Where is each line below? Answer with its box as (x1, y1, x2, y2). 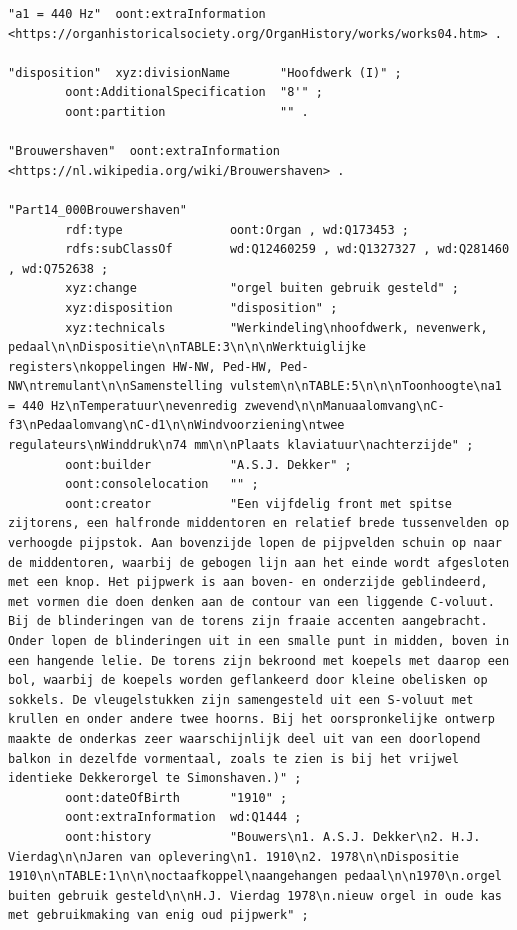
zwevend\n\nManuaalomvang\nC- (244, 398, 445, 413)
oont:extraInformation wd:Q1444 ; (65, 810, 302, 825)
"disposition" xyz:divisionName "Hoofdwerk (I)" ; (8, 65, 402, 80)
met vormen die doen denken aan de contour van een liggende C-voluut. (8, 594, 495, 609)
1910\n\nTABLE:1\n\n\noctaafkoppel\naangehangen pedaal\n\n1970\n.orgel (8, 869, 502, 884)
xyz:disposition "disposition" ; (65, 300, 338, 315)
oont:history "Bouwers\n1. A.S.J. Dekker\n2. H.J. (65, 829, 481, 844)
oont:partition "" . (65, 104, 309, 119)
